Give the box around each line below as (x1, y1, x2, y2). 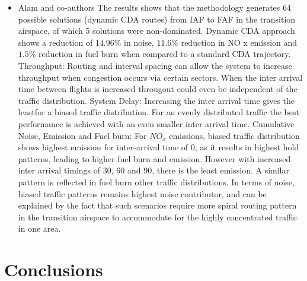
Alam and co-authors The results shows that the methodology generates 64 (18, 1, 292, 13)
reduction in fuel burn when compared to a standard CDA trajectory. (39, 48, 291, 60)
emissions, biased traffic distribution (169, 129, 300, 141)
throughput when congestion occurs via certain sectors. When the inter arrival (18, 71, 303, 83)
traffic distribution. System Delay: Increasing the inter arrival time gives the (18, 94, 295, 106)
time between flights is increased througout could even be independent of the (18, 83, 298, 95)
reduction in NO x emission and (181, 36, 298, 48)
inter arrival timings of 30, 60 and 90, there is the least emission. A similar (18, 164, 289, 176)
